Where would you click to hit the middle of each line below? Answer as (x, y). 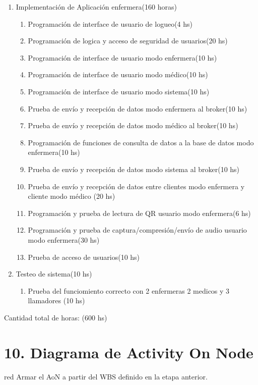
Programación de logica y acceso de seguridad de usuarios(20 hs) (128, 41)
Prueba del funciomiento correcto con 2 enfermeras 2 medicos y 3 (129, 290)
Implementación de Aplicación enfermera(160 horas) (96, 7)
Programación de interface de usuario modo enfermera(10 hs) (122, 57)
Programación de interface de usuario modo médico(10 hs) (118, 74)
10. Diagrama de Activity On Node (129, 352)
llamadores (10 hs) (56, 300)
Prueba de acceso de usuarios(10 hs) (84, 257)
